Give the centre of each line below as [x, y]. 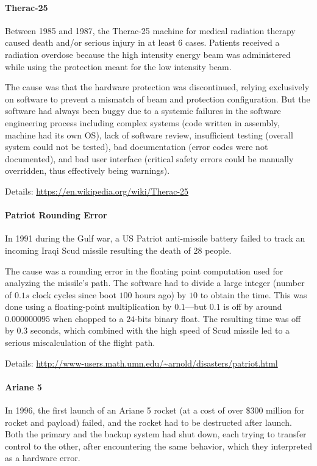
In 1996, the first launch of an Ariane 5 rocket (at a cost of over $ [128, 410]
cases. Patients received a [232, 42]
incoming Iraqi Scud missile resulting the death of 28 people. [118, 250]
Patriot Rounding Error [56, 215]
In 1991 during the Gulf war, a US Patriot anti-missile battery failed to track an [155, 238]
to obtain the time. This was [254, 294]
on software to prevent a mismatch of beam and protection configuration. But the [158, 99]
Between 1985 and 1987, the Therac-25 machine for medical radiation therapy [150, 30]
